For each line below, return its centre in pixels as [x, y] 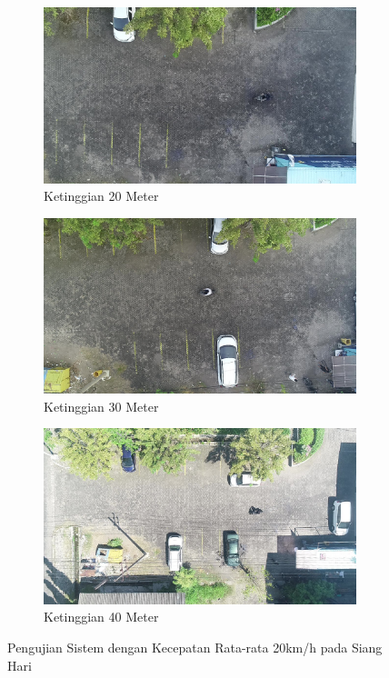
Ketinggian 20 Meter [101, 196]
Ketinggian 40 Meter [101, 617]
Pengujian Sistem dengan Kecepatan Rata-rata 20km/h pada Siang [195, 648]
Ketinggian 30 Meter [101, 406]
